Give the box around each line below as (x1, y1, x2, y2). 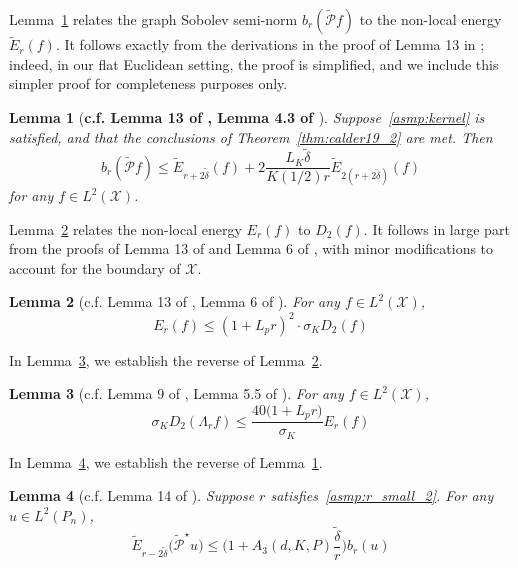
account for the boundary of (9, 257, 181, 278)
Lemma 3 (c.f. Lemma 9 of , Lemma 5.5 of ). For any (9, 383, 344, 404)
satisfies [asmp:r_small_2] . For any (270, 485, 494, 506)
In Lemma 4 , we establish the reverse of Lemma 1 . (9, 451, 323, 472)
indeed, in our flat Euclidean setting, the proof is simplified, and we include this (9, 53, 499, 74)
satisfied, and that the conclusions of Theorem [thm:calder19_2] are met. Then (9, 126, 493, 147)
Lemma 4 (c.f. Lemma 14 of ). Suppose (9, 485, 255, 506)
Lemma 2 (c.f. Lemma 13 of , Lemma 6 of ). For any (9, 291, 340, 312)
